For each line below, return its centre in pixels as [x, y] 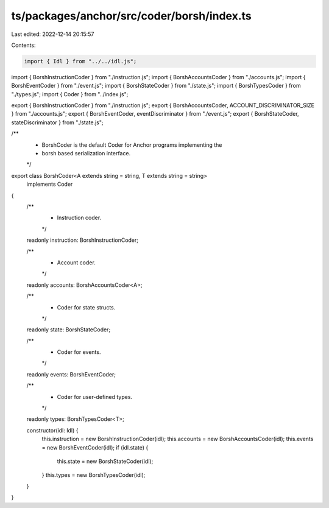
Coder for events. [79, 352]
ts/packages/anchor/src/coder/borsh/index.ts [132, 16]
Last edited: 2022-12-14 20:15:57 [53, 34]
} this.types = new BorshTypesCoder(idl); [94, 475]
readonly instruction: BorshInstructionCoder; [83, 240]
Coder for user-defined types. [95, 397]
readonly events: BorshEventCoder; [71, 374]
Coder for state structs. [86, 307]
